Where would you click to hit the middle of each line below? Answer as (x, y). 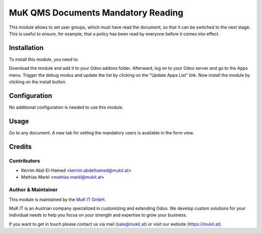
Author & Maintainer (33, 190)
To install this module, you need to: (44, 59)
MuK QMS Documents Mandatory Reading (96, 13)
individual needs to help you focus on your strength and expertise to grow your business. (98, 215)
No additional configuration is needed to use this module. (66, 107)
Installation (26, 48)
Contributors (25, 161)
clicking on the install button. (38, 82)
